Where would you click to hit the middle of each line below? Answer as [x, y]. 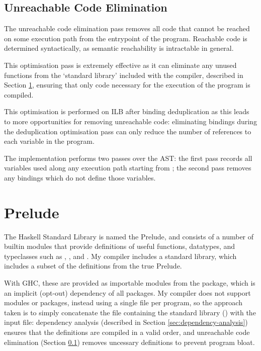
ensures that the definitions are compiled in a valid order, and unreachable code [127, 332]
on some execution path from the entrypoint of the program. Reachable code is [126, 38]
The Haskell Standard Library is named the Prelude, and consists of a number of [129, 236]
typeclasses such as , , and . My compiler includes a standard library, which [120, 256]
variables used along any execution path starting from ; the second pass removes [128, 168]
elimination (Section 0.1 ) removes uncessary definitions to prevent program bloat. [129, 342]
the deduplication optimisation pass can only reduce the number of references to [128, 131]
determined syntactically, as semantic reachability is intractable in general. [119, 48]
